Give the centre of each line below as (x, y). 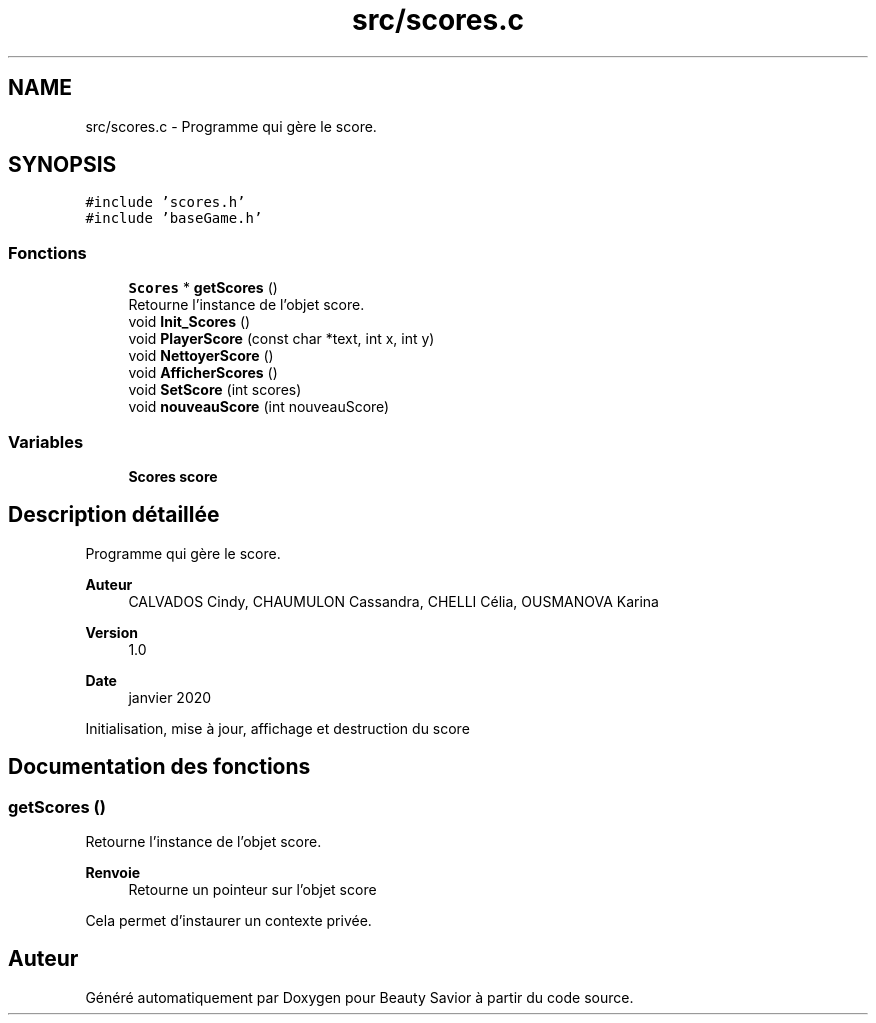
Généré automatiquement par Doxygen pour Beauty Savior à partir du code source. (359, 997)
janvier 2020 (170, 697)
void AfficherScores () (203, 373)
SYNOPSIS (62, 165)
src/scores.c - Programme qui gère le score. (231, 126)
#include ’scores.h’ (165, 202)
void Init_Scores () (189, 322)
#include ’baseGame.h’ (174, 218)
